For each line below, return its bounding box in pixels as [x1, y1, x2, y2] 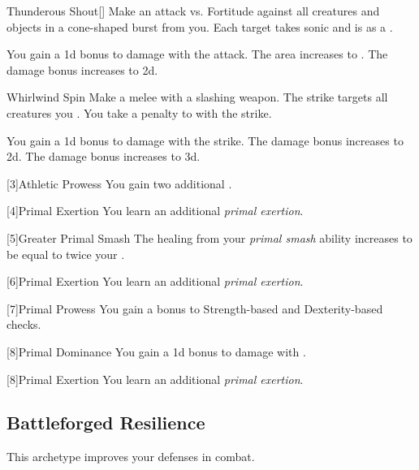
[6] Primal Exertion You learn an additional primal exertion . [6, 273, 304, 290]
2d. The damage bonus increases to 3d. [6, 148, 201, 165]
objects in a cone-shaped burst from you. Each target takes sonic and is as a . [6, 18, 393, 35]
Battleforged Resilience [6, 410, 205, 435]
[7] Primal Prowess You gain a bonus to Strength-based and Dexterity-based [6, 300, 383, 317]
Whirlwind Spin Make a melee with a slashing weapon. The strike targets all [6, 88, 388, 106]
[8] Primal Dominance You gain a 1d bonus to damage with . [6, 343, 306, 360]
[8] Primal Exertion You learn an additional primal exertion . [6, 370, 304, 387]
